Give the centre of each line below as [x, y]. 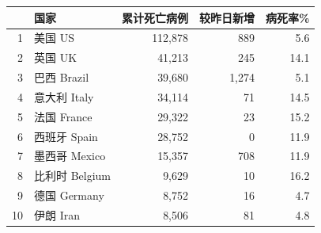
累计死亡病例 [155, 17]
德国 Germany [69, 195]
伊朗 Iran [57, 214]
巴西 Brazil [62, 77]
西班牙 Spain [66, 136]
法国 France [63, 116]
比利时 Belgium [73, 176]
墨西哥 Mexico [70, 156]
